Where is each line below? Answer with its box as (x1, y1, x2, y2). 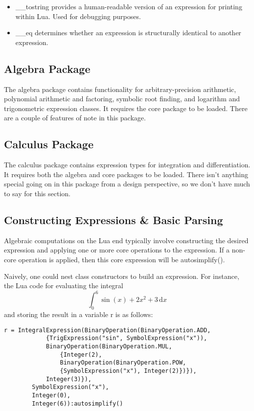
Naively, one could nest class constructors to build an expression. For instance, (4, 271, 239, 281)
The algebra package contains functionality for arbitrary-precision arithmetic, (4, 84, 236, 94)
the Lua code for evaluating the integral (4, 280, 123, 291)
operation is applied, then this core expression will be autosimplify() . (18, 254, 225, 264)
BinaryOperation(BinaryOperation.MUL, (46, 342, 172, 350)
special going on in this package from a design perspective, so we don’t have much (4, 179, 250, 189)
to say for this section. (4, 188, 70, 198)
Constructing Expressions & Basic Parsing (4, 212, 223, 227)
